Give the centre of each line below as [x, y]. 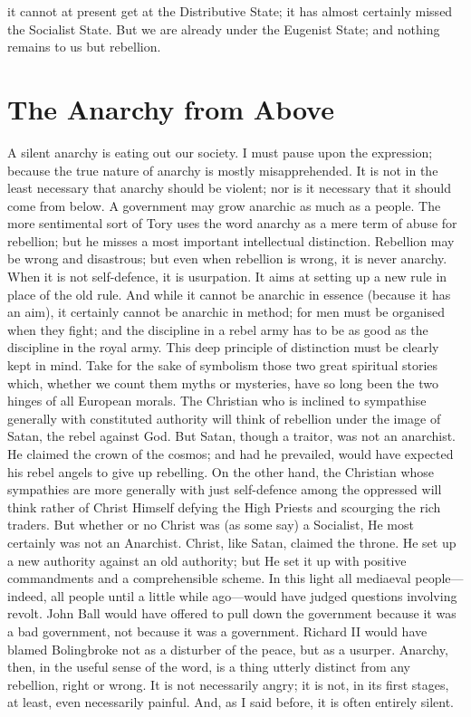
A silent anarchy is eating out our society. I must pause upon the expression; [220, 152]
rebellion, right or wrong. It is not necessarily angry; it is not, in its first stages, [228, 684]
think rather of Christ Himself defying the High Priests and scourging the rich [224, 507]
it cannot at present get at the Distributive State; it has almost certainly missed [230, 11]
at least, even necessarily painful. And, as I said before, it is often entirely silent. [231, 702]
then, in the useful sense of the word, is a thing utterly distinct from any [209, 667]
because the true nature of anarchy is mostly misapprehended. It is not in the [223, 170]
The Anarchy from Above [171, 108]
